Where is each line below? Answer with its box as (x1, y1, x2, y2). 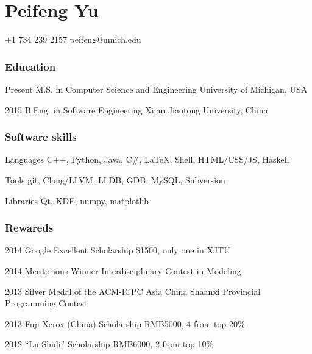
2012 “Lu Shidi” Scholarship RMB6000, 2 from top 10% (5, 338, 214, 350)
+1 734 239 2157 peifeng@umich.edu (5, 33, 141, 46)
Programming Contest (5, 297, 88, 310)
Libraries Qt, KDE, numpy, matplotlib (5, 194, 149, 207)
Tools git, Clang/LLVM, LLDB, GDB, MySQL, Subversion (5, 173, 225, 186)
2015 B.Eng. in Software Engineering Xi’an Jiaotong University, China (5, 103, 268, 116)
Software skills (5, 129, 77, 144)
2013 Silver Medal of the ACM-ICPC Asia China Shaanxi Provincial (5, 285, 261, 297)
